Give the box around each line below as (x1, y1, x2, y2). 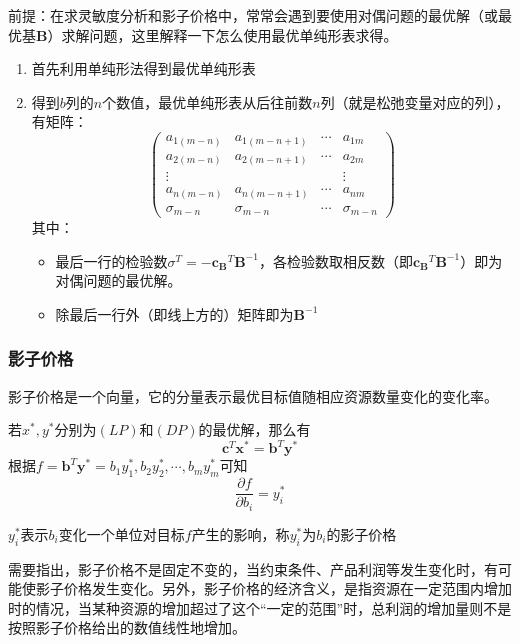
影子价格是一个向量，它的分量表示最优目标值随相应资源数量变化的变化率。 (8, 385, 498, 406)
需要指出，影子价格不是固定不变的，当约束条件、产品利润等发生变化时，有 (8, 558, 498, 579)
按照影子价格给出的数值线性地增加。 (8, 617, 246, 638)
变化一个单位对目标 (58, 523, 185, 544)
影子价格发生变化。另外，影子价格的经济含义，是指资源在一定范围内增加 (35, 578, 512, 599)
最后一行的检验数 (55, 250, 168, 271)
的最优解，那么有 (198, 419, 311, 440)
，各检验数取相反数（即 (258, 250, 413, 271)
